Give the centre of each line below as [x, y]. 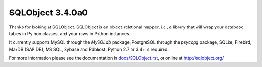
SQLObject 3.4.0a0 [49, 13]
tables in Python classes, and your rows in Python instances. [70, 33]
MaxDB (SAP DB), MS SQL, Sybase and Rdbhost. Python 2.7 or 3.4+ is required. [89, 49]
